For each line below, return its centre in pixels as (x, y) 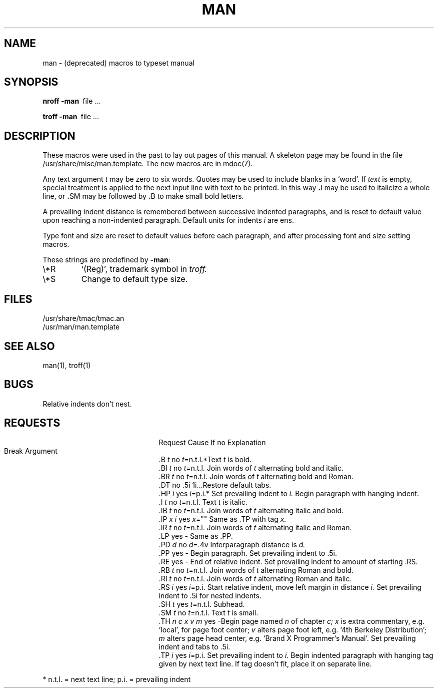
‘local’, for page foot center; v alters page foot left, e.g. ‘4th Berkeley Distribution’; (292, 629)
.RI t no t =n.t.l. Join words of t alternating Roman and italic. (255, 578)
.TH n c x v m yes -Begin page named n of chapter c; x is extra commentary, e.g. (292, 621)
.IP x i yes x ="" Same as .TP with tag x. (222, 519)
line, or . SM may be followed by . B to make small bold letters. (143, 196)
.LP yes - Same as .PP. (196, 536)
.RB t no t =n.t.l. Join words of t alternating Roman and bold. (256, 570)
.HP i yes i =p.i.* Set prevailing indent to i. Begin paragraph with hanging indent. (289, 493)
